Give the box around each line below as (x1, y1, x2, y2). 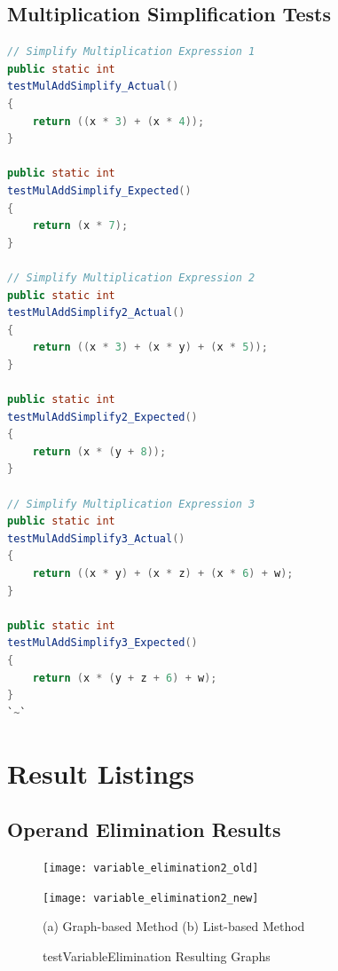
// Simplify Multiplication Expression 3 (7, 497, 255, 510)
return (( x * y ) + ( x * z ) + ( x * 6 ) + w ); (32, 567, 294, 580)
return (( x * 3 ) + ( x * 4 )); (32, 114, 205, 128)
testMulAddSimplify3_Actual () (7, 532, 185, 545)
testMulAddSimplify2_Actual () (7, 306, 185, 320)
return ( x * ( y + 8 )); (32, 445, 167, 458)
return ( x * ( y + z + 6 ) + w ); (32, 671, 217, 684)
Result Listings (7, 754, 194, 791)
